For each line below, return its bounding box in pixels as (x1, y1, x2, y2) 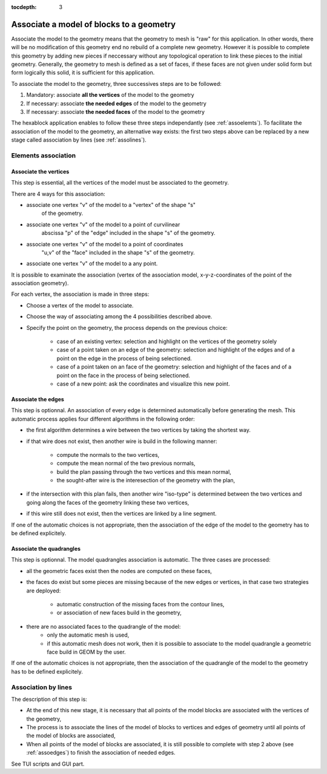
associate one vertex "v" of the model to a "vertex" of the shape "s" (26, 201, 196, 208)
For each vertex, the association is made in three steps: (11, 290, 150, 298)
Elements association (11, 151, 76, 160)
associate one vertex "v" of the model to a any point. (26, 260, 158, 267)
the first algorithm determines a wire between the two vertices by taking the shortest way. (26, 427, 251, 434)
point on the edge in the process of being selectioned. (56, 355, 192, 362)
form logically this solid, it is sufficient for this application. (11, 69, 155, 76)
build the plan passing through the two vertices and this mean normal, (56, 468, 231, 475)
